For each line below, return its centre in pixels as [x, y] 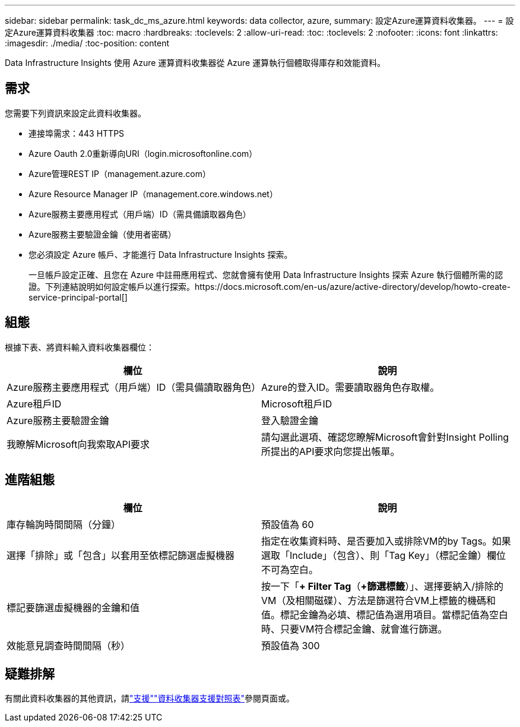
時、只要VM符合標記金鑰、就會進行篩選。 [354, 629]
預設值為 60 [288, 524]
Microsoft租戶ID [297, 404]
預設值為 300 [291, 645]
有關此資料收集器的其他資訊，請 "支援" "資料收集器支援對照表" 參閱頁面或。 [150, 698]
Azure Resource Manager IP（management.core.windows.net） [153, 194]
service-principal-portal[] [78, 297]
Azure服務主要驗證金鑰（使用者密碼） [102, 234]
